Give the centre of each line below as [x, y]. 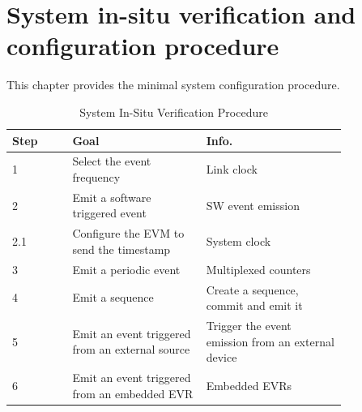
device [221, 357]
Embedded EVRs [249, 385]
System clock [238, 241]
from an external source [131, 349]
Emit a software [112, 197]
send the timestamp [121, 249]
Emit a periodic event [126, 269]
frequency [96, 176]
